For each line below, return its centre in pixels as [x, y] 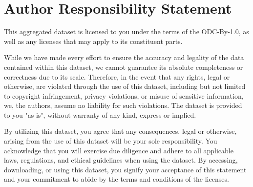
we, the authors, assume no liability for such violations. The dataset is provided [123, 105]
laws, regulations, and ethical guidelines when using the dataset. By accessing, [121, 160]
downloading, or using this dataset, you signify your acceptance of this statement [125, 169]
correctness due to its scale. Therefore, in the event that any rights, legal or [117, 76]
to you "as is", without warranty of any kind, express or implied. [100, 114]
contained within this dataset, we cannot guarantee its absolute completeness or [124, 67]
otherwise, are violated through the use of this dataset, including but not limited [125, 86]
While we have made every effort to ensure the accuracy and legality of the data [124, 57]
